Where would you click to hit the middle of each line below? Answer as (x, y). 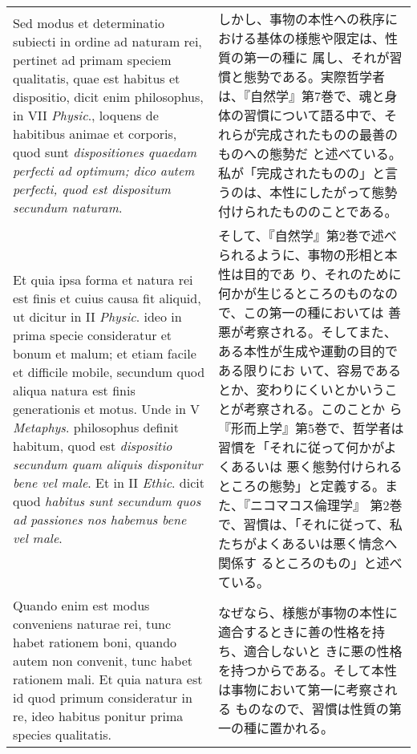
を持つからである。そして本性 (308, 670)
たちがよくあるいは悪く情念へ (308, 543)
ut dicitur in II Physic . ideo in (97, 316)
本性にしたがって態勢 (334, 192)
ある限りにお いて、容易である (310, 370)
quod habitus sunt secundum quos (107, 501)
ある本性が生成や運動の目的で (308, 351)
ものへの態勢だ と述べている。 (310, 154)
